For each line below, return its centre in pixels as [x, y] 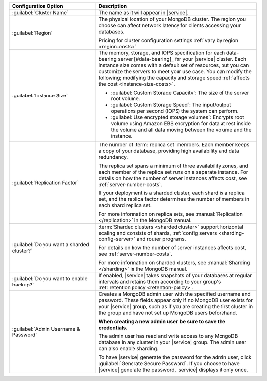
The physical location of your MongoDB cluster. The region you [172, 19]
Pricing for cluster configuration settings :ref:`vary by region [168, 40]
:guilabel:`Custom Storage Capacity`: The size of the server [180, 93]
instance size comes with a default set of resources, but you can [174, 65]
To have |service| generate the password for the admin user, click [175, 357]
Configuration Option [38, 6]
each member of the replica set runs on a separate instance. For [173, 172]
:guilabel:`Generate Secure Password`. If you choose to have [169, 363]
